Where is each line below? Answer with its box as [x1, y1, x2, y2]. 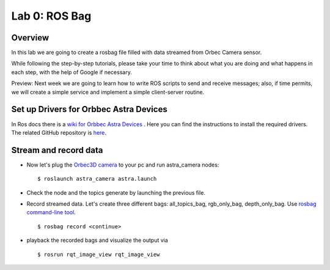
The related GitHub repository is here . [11, 129, 107, 136]
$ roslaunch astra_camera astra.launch [37, 175, 157, 182]
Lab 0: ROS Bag [11, 9, 92, 23]
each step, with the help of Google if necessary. [11, 68, 133, 76]
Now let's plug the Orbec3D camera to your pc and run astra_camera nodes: [26, 161, 219, 168]
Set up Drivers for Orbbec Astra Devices [11, 104, 167, 114]
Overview [11, 32, 50, 43]
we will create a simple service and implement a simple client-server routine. [11, 88, 205, 96]
